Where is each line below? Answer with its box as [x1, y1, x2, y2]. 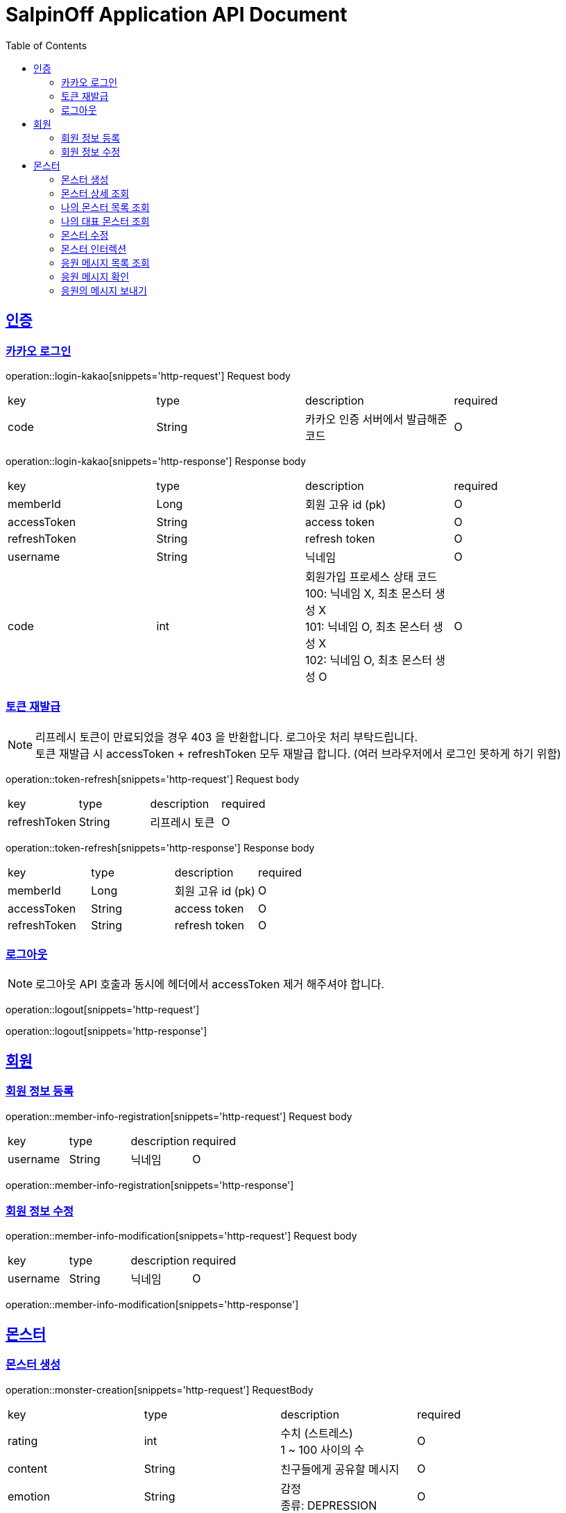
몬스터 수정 [61, 228, 109, 241]
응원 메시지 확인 [61, 270, 130, 282]
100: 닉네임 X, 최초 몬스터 [305, 586, 432, 600]
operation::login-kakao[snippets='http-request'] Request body [6, 369, 291, 382]
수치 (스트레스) [280, 1426, 353, 1440]
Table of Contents [6, 39, 87, 51]
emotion [8, 1489, 51, 1503]
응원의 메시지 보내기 [61, 284, 147, 296]
